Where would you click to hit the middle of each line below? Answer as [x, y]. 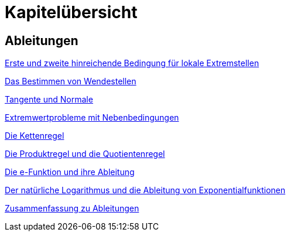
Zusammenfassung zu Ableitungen [72, 208]
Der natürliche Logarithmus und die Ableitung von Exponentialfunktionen [145, 190]
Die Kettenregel [35, 136]
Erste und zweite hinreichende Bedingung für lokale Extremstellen [132, 63]
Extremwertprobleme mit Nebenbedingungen [92, 118]
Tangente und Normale [49, 100]
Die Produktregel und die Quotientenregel [85, 154]
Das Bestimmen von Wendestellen [71, 81]
